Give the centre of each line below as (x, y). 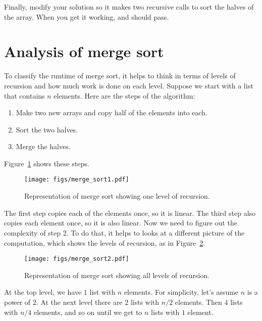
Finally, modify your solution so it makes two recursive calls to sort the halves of (129, 7)
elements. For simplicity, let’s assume (181, 292)
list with (102, 292)
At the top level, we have (43, 292)
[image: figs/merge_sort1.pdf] (77, 180)
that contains (24, 95)
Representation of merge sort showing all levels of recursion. (117, 275)
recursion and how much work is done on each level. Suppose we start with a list (129, 85)
